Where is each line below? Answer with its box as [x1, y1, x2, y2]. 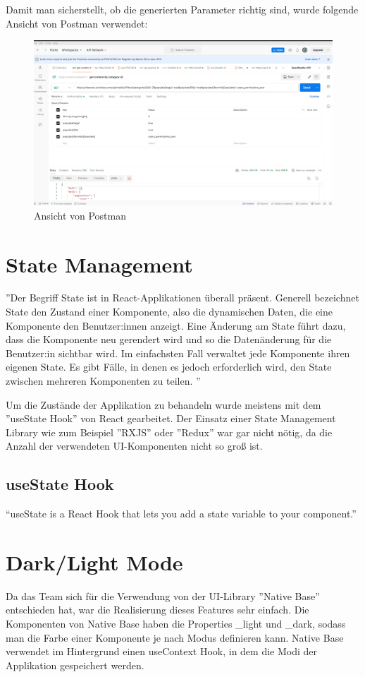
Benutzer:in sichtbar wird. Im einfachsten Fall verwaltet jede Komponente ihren [6, 345, 350, 360]
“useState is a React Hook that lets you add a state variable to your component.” [6, 506, 357, 521]
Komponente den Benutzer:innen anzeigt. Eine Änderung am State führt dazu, [6, 318, 346, 332]
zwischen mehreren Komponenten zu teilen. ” [6, 373, 201, 388]
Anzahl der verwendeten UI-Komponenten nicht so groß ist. [6, 438, 263, 453]
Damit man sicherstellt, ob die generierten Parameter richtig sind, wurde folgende [6, 2, 359, 16]
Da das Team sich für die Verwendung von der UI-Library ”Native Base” [6, 588, 320, 603]
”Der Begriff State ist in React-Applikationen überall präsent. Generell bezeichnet [6, 290, 359, 305]
